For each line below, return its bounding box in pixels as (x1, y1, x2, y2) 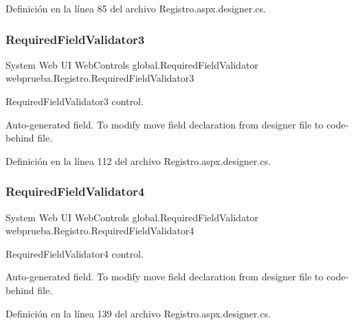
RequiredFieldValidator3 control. (5, 94, 144, 108)
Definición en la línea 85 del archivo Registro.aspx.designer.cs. (5, 1, 266, 15)
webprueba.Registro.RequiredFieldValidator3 (5, 71, 195, 85)
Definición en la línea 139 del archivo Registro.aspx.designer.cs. (5, 306, 271, 320)
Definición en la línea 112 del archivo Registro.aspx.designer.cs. (5, 153, 271, 168)
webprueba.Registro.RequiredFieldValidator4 (5, 223, 195, 238)
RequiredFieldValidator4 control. (5, 246, 144, 260)
